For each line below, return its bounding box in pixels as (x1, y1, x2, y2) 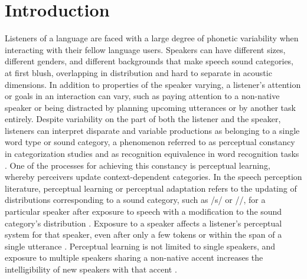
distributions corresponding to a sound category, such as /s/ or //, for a (5, 193, 266, 206)
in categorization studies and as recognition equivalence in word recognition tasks (5, 147, 299, 160)
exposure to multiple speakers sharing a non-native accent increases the (5, 251, 263, 264)
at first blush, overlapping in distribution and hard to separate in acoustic (5, 66, 272, 78)
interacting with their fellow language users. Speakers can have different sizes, (5, 43, 286, 55)
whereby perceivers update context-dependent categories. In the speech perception (5, 170, 302, 183)
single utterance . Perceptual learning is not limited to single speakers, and (5, 239, 276, 252)
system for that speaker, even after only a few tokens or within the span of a (5, 228, 282, 241)
